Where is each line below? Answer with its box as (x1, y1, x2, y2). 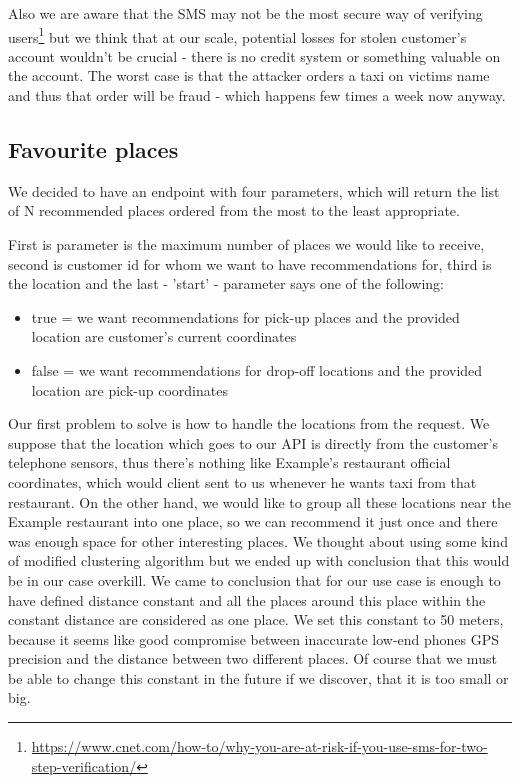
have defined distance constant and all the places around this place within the (8, 589, 486, 610)
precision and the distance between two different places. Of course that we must (8, 648, 497, 669)
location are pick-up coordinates (31, 379, 228, 400)
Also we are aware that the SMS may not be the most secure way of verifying (8, 3, 483, 23)
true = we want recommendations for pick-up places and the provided (31, 306, 460, 327)
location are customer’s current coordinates (31, 326, 297, 347)
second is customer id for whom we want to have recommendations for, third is (8, 253, 492, 274)
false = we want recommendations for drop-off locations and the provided (31, 359, 483, 380)
